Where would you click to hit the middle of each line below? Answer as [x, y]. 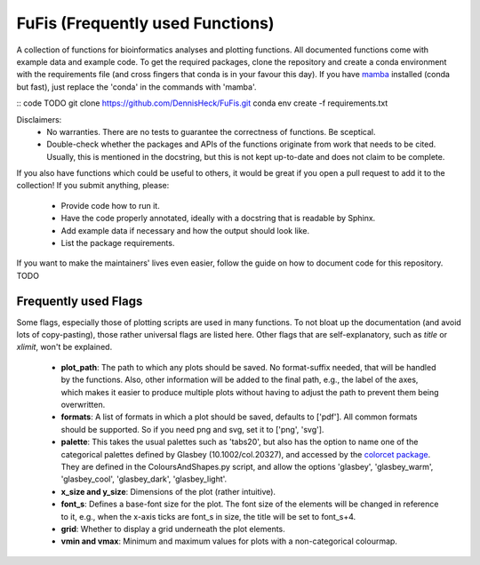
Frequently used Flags [80, 301]
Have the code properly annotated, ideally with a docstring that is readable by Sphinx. [218, 219]
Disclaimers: [39, 119]
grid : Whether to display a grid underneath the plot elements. [173, 529]
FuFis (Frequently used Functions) [145, 23]
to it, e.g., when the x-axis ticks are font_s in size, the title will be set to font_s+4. [208, 516]
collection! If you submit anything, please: [93, 186]
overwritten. [83, 405]
